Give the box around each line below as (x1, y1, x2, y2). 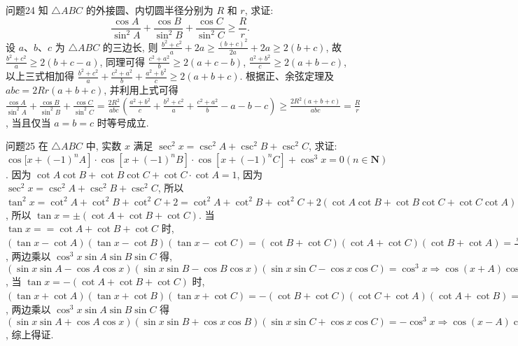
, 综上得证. (6, 327, 54, 342)
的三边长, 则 (102, 39, 158, 54)
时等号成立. (97, 115, 149, 129)
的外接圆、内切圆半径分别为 (85, 3, 213, 17)
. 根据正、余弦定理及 (239, 69, 335, 83)
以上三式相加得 (6, 69, 74, 83)
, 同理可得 (99, 54, 146, 69)
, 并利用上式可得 (104, 82, 178, 97)
